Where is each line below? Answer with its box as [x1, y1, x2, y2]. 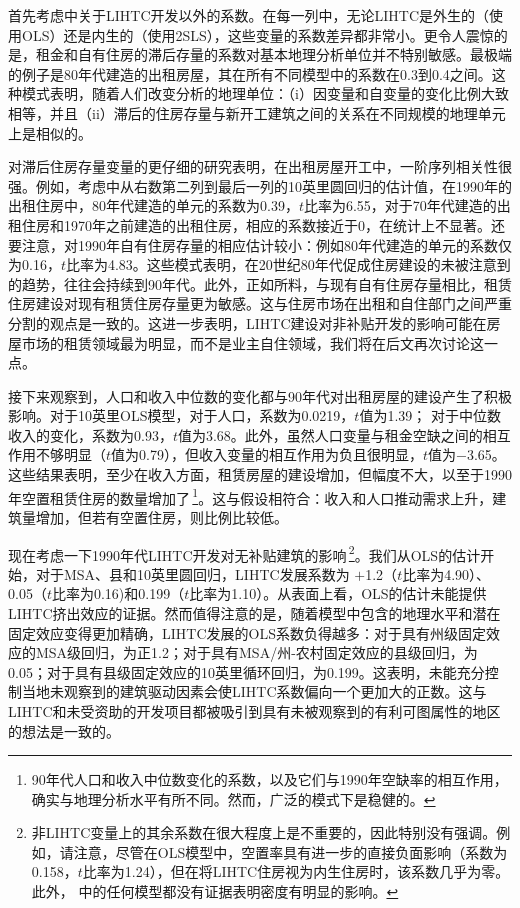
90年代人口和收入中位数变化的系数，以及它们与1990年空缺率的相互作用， [31, 769, 508, 790]
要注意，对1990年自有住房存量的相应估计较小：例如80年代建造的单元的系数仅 [8, 234, 512, 255]
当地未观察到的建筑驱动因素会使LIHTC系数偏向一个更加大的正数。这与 [21, 681, 487, 702]
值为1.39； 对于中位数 [359, 405, 501, 426]
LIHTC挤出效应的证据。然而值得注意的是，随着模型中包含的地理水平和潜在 [8, 602, 501, 623]
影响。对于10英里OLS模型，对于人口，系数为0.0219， [8, 405, 355, 426]
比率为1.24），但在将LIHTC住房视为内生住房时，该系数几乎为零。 [82, 861, 510, 882]
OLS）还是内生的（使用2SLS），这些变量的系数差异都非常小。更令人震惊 [21, 24, 494, 45]
